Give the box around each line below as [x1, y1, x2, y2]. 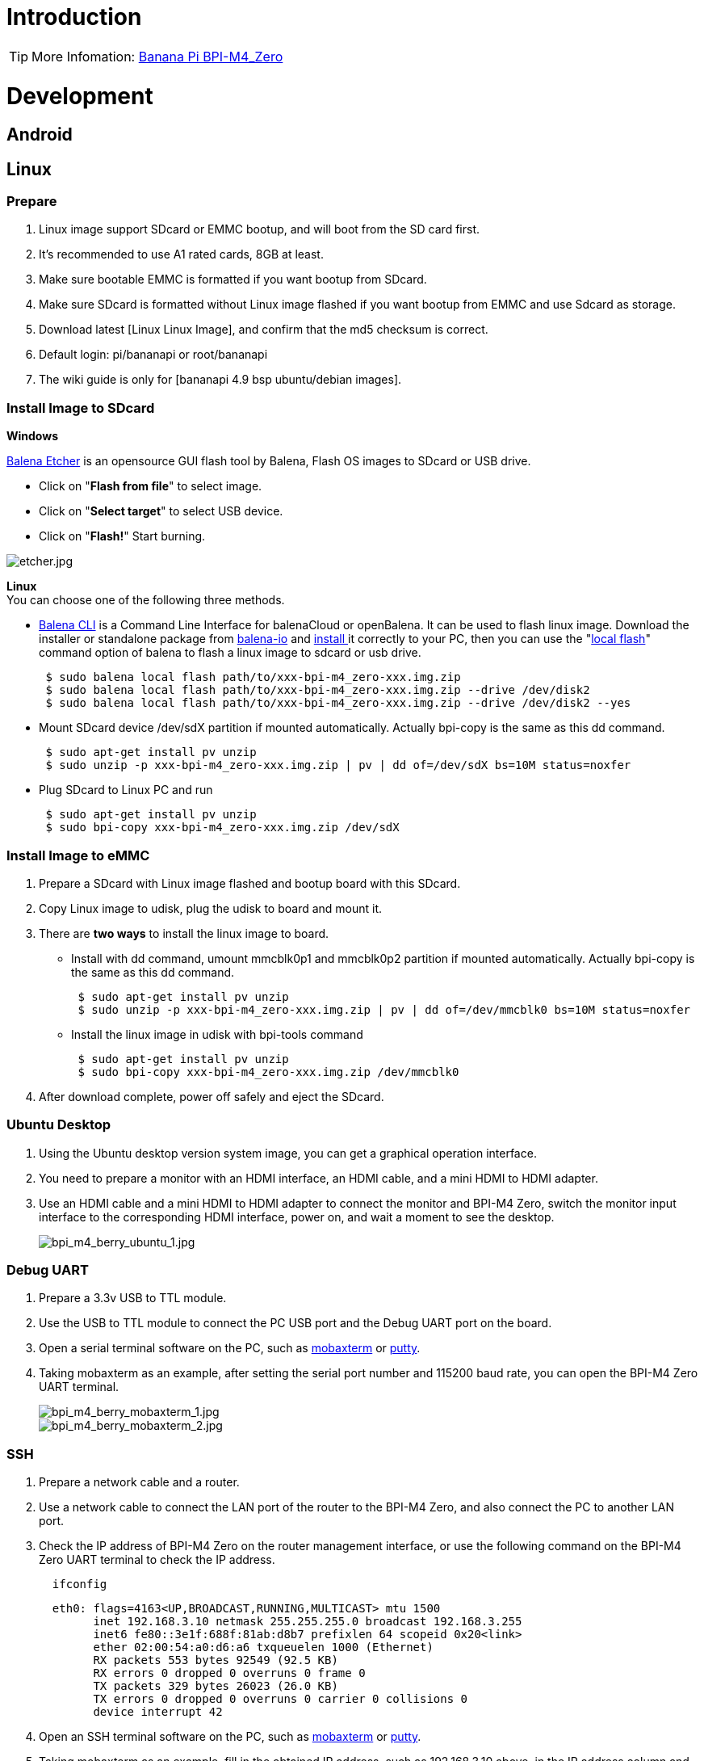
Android [6, 124, 73, 145]
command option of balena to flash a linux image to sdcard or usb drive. [39, 645, 421, 660]
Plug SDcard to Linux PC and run [39, 783, 213, 797]
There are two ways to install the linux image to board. [39, 926, 329, 940]
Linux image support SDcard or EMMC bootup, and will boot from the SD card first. [39, 222, 480, 237]
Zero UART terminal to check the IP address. [39, 1553, 275, 1567]
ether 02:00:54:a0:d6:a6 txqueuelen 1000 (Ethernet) [93, 1641, 434, 1654]
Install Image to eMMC [6, 847, 150, 864]
